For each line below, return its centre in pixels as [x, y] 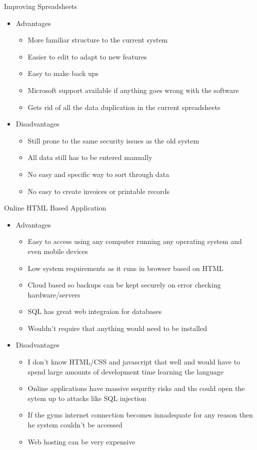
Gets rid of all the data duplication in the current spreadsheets [124, 107]
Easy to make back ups [63, 73]
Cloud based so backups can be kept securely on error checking [124, 285]
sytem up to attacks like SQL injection [87, 398]
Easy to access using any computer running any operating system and [135, 241]
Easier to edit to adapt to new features [87, 56]
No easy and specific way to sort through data [98, 174]
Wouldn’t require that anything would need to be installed [117, 328]
